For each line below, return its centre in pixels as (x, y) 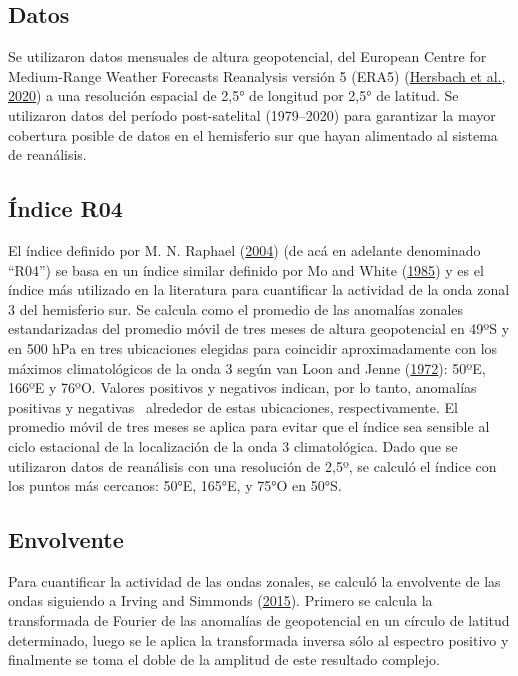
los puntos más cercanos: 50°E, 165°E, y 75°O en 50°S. (175, 485)
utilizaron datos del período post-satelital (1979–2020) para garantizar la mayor (252, 114)
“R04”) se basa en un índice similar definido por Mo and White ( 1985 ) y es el (246, 269)
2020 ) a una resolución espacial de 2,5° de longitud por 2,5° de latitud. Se (233, 95)
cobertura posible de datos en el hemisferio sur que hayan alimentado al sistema (253, 134)
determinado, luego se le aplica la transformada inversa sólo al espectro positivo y (258, 639)
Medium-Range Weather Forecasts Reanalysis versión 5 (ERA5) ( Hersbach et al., (257, 75)
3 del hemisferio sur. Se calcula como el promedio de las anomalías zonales (236, 308)
